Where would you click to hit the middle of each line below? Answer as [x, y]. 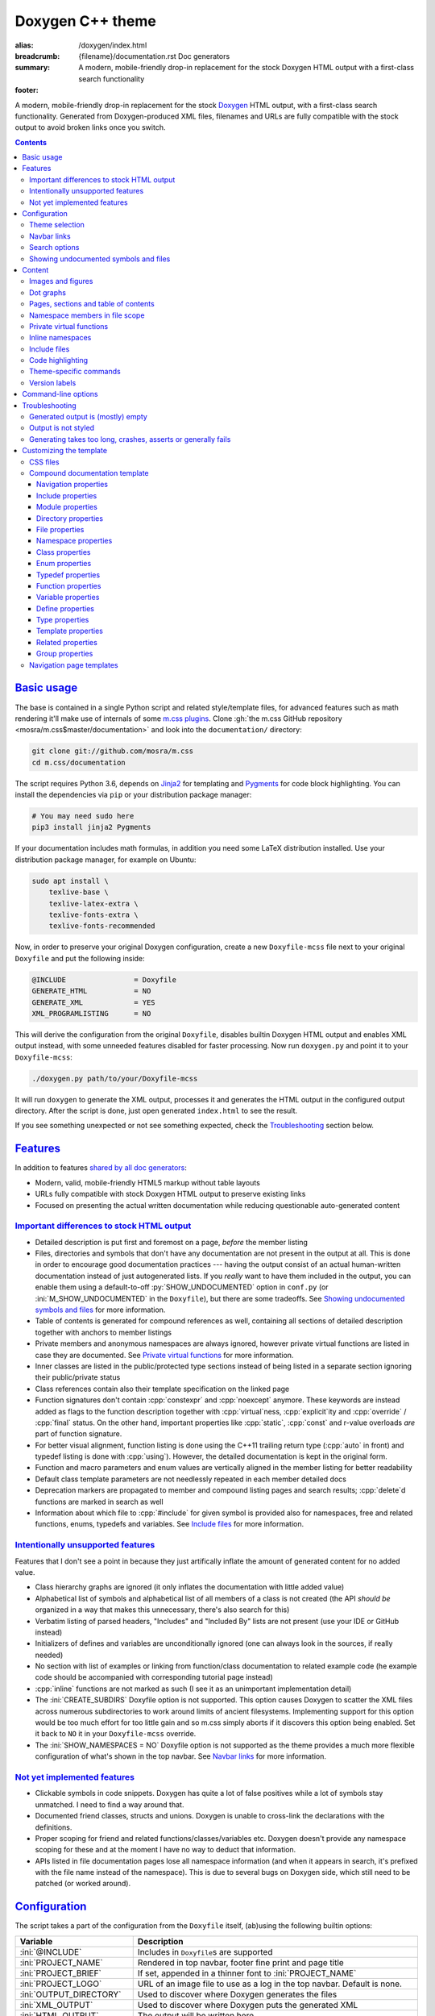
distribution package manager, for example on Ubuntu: [106, 860]
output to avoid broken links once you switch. [90, 127]
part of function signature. [79, 1434]
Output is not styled [62, 428]
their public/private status [78, 1377]
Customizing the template [65, 451]
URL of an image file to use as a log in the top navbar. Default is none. [270, 1984]
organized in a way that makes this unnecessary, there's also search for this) [162, 1610]
